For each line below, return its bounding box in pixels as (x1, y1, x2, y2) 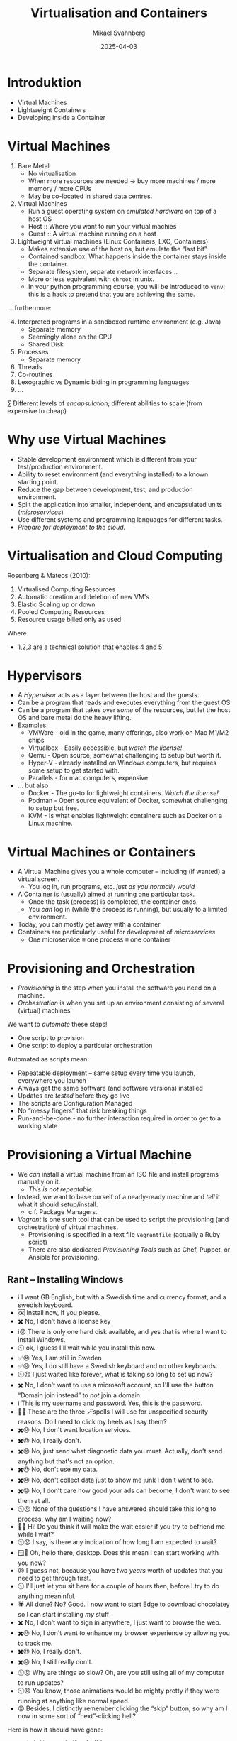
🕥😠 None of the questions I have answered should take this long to (17, 1505, 216, 1513)
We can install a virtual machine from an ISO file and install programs (17, 1170, 219, 1179)
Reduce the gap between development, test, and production (17, 485, 193, 493)
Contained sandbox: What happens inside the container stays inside (28, 252, 227, 261)
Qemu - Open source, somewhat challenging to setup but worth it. (28, 751, 221, 760)
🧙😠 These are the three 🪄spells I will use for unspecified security (17, 1407, 209, 1416)
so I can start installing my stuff (17, 1610, 110, 1619)
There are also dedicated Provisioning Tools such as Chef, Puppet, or (28, 1245, 231, 1254)
